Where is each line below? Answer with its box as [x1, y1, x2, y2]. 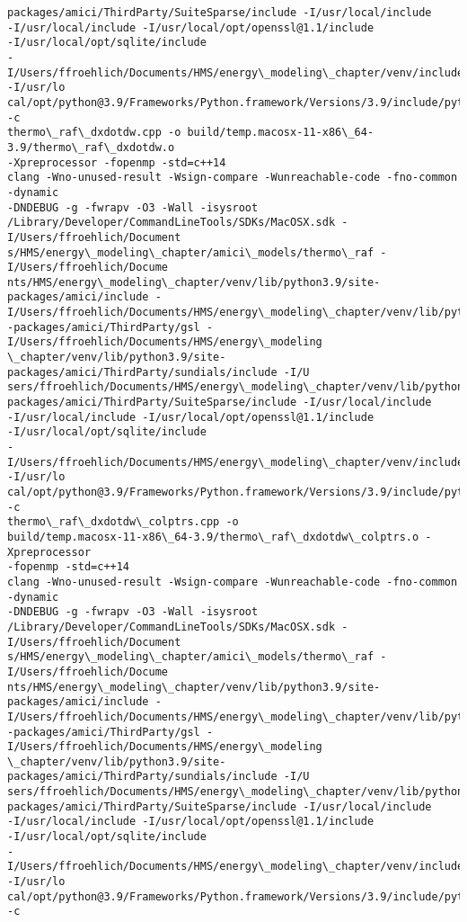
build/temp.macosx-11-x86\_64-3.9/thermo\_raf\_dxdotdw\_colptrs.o [7, 530, 419, 543]
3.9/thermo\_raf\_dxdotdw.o [7, 140, 175, 154]
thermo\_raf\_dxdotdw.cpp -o [7, 126, 181, 139]
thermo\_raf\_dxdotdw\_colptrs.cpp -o [7, 515, 239, 529]
